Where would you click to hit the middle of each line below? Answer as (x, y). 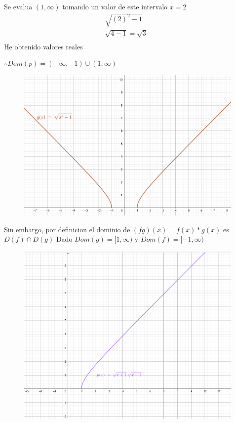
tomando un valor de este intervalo (115, 6)
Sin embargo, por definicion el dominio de (67, 229)
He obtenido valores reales (43, 46)
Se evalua (18, 6)
